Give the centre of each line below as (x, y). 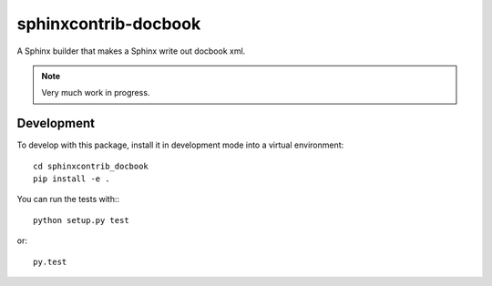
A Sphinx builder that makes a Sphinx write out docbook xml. (131, 51)
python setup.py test (81, 220)
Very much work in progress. (96, 93)
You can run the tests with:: (68, 199)
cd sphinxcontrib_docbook (91, 166)
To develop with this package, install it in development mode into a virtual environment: (180, 145)
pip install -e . (72, 179)
